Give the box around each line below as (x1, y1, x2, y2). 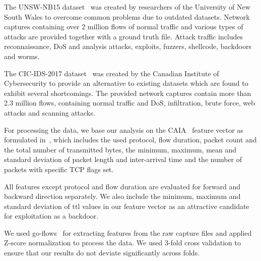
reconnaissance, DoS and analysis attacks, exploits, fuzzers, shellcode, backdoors (4, 41, 251, 51)
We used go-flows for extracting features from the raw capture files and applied (4, 227, 252, 238)
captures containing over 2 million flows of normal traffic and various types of (4, 21, 243, 32)
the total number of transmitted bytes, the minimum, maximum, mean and (4, 144, 237, 154)
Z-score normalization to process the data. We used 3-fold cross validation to (4, 237, 241, 248)
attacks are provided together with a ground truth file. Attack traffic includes (4, 31, 243, 41)
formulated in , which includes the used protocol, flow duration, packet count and (4, 134, 257, 145)
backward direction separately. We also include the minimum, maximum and (4, 191, 241, 201)
